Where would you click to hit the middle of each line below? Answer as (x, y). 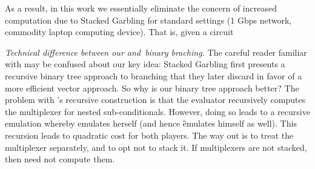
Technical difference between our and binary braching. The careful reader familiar (156, 52)
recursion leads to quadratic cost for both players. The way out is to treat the (149, 135)
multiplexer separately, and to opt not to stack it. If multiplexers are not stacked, (156, 147)
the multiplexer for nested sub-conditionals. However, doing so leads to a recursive (157, 111)
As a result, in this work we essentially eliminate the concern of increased (141, 8)
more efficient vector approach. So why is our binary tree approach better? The (152, 88)
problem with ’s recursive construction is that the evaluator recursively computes (155, 100)
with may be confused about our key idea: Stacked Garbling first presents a (145, 64)
